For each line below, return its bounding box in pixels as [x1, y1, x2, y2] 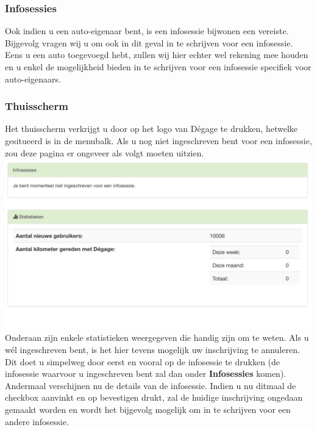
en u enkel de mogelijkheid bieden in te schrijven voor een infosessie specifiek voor [5, 60, 312, 73]
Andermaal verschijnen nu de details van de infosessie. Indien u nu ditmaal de [5, 379, 296, 392]
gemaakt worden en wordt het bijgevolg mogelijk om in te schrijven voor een [5, 403, 291, 415]
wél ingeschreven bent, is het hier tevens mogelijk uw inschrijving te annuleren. [5, 343, 300, 355]
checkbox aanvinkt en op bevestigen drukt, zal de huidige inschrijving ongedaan [5, 391, 303, 404]
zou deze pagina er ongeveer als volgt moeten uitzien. [5, 146, 204, 159]
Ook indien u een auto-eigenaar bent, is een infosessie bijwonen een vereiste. [5, 24, 289, 37]
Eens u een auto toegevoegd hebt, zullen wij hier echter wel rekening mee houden [5, 48, 308, 61]
